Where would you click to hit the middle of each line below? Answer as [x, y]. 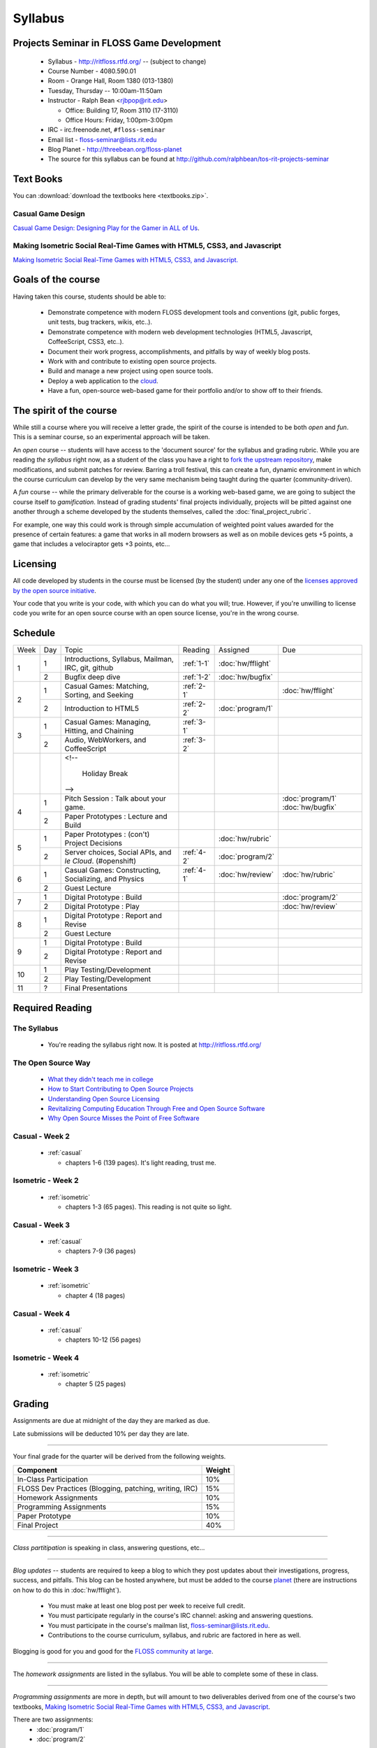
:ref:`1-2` [197, 677]
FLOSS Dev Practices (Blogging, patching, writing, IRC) [108, 1488]
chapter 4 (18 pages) [95, 1295]
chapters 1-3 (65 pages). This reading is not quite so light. [148, 1207]
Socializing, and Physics [104, 879]
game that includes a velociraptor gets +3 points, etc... [91, 544]
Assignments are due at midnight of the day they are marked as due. [111, 1421]
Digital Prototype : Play [102, 907]
